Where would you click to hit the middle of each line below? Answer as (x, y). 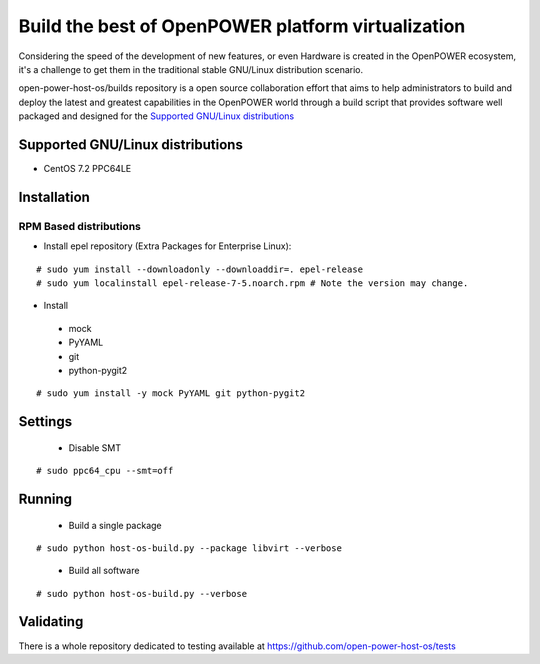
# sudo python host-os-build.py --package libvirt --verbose (189, 548)
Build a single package (115, 525)
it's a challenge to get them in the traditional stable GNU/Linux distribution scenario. (191, 69)
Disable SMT (95, 447)
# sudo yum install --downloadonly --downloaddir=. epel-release (200, 269)
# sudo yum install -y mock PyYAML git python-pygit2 (170, 393)
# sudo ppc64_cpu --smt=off (105, 471)
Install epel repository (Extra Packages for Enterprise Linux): (167, 246)
